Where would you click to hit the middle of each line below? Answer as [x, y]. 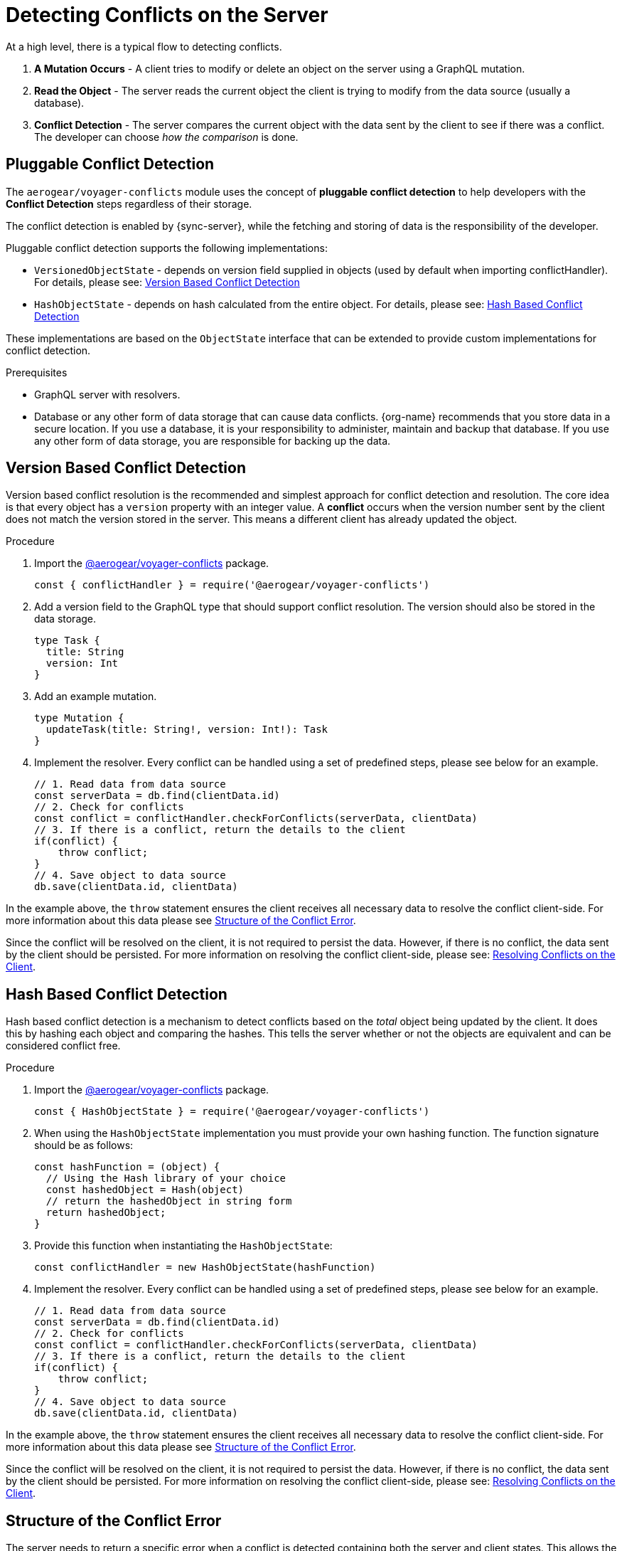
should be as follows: [84, 1145]
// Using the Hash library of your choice [166, 1179]
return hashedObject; [106, 1213]
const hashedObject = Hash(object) [145, 1190]
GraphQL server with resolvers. [107, 394]
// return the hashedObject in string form [169, 1201]
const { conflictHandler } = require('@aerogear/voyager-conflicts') [232, 585]
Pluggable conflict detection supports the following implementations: [167, 248]
